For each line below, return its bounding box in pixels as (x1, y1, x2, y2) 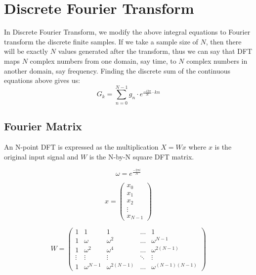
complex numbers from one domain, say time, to (30, 55, 176, 66)
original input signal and (4, 151, 79, 161)
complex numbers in (186, 55, 248, 66)
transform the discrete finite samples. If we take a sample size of (4, 36, 198, 46)
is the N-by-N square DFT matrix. (89, 151, 194, 161)
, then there (206, 36, 242, 46)
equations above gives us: (4, 75, 80, 85)
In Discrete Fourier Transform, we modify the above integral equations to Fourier (4, 27, 251, 37)
